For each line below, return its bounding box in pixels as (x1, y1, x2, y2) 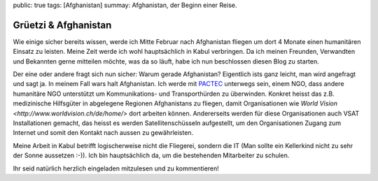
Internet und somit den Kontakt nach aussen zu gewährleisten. (13, 129, 194, 137)
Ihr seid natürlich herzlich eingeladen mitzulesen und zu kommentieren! (13, 164, 220, 173)
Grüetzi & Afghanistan (13, 19, 112, 31)
